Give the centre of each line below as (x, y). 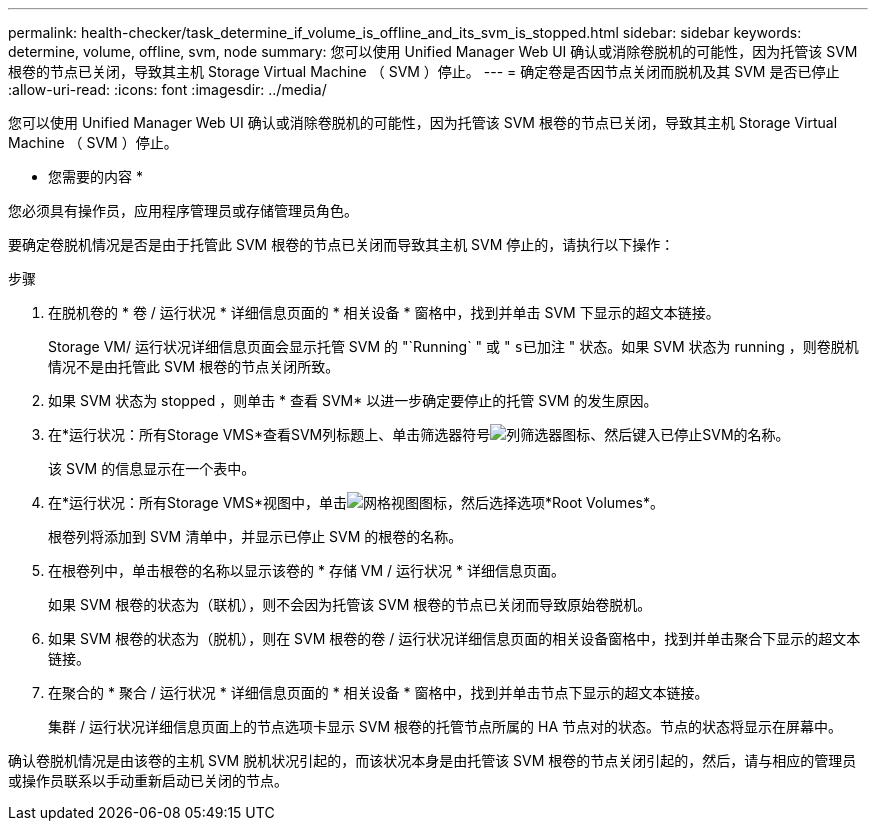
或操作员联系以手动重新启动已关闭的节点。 (148, 780)
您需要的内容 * (95, 176)
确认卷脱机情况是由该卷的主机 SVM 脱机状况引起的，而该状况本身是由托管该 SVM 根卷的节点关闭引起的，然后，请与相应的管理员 (432, 760)
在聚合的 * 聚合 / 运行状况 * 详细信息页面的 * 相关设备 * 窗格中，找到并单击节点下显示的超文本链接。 (378, 692)
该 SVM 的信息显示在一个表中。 (152, 468)
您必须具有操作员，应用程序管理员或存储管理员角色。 (183, 210)
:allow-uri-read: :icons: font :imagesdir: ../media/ (167, 89)
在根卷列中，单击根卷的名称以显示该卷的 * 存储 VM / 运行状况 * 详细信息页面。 (306, 570)
